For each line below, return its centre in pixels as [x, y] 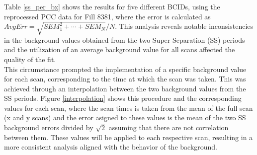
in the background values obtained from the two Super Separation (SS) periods [125, 39]
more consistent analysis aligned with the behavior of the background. [111, 147]
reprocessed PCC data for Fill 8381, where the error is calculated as [107, 16]
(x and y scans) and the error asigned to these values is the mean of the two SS [125, 117]
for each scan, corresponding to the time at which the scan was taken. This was [125, 79]
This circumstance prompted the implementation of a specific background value [125, 69]
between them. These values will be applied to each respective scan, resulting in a [128, 137]
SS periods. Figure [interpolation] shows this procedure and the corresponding [123, 98]
